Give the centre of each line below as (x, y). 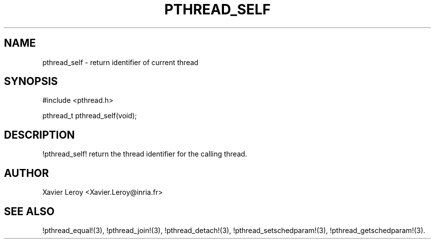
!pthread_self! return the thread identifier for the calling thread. (145, 154)
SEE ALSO (29, 211)
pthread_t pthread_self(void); (90, 116)
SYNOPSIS (31, 81)
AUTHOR (27, 173)
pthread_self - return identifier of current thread (120, 62)
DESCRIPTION (39, 135)
